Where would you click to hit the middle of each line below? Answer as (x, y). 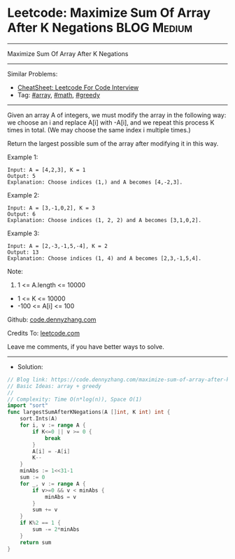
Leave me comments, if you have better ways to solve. (86, 346)
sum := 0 (33, 478)
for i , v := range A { (53, 425)
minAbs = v (60, 497)
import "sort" (28, 406)
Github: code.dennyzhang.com (52, 319)
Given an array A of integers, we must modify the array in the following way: (117, 115)
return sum (36, 542)
